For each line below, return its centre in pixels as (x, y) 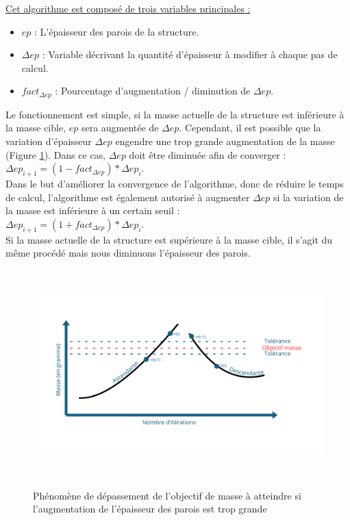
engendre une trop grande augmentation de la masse (225, 141)
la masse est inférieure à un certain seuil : (93, 210)
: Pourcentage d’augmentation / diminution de (153, 91)
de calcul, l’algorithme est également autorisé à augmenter (128, 197)
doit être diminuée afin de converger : (208, 154)
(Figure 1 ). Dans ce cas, (56, 154)
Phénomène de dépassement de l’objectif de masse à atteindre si (167, 495)
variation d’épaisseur (49, 141)
